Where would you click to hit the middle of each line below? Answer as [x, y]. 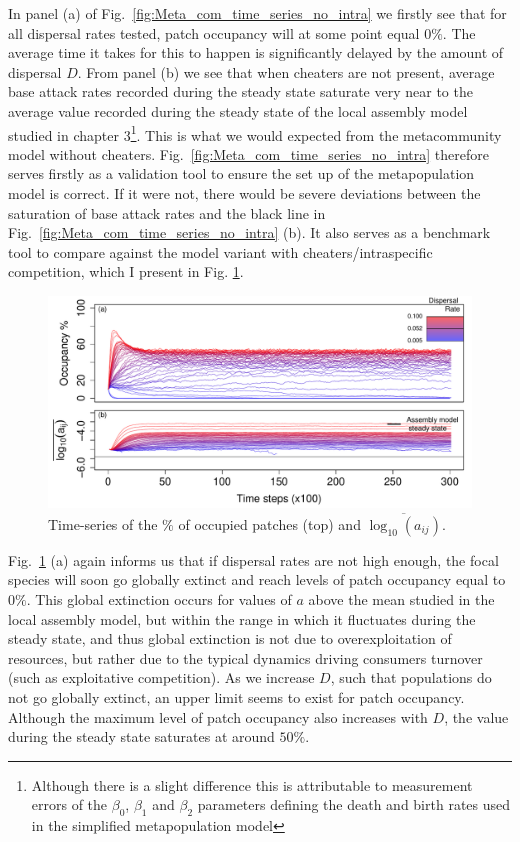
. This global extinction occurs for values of [159, 598]
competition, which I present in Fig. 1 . [126, 271]
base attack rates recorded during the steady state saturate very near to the [240, 91]
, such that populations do [411, 677]
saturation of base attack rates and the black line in [167, 212]
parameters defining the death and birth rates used [354, 804]
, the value [476, 716]
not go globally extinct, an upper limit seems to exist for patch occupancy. [236, 696]
